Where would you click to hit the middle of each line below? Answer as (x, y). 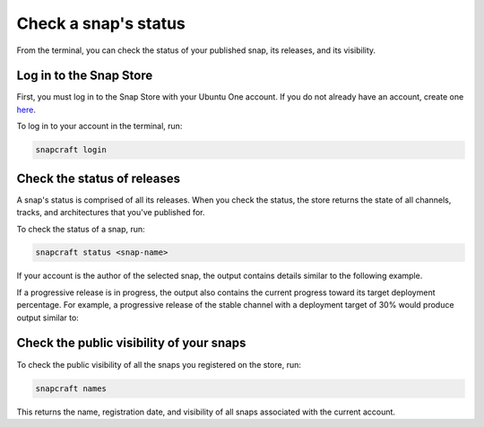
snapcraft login (71, 150)
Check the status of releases (99, 178)
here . (26, 109)
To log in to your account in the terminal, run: (99, 126)
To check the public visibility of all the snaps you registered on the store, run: (159, 364)
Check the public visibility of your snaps (131, 343)
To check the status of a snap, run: (81, 229)
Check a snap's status (101, 23)
